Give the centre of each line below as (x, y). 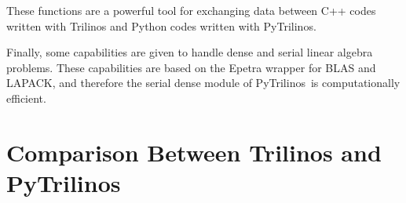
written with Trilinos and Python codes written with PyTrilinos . (161, 25)
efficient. (26, 98)
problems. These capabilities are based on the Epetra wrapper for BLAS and (191, 67)
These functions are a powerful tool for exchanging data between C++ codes (191, 10)
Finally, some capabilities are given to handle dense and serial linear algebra (190, 52)
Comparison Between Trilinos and (194, 152)
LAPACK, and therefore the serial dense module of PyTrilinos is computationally (203, 83)
